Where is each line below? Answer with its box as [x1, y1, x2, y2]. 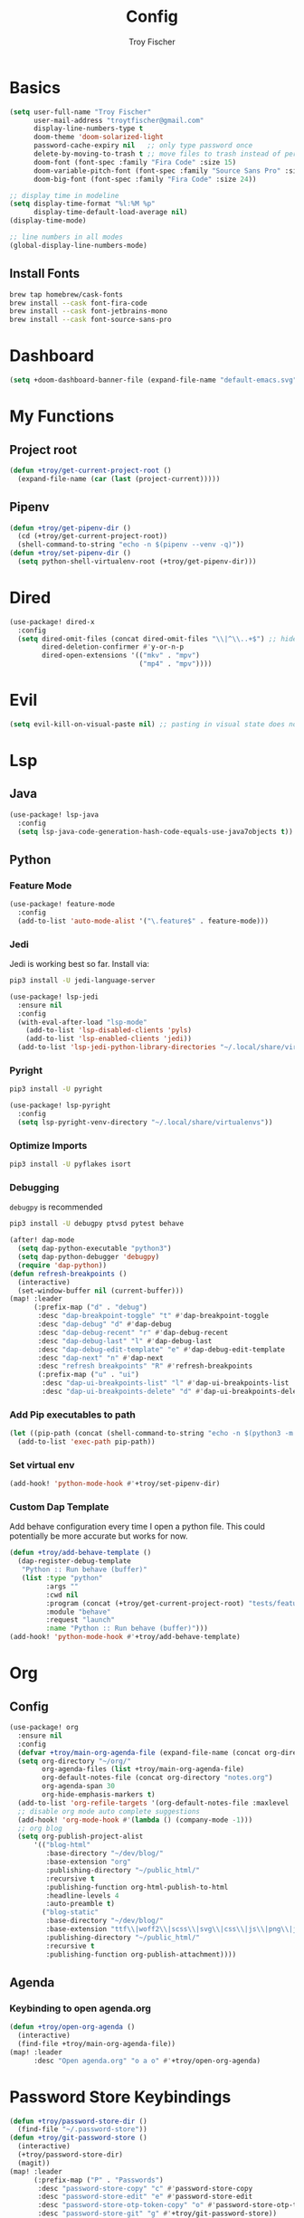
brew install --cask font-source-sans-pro [9, 315, 172, 325]
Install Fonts [9, 266, 81, 281]
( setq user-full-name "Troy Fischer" [9, 107, 152, 117]
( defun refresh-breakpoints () [9, 1269, 128, 1278]
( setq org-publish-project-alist [17, 1832, 144, 1842]
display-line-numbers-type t [33, 124, 144, 133]
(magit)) [17, 2158, 51, 2167]
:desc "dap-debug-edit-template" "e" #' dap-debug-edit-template [37, 1345, 285, 1354]
